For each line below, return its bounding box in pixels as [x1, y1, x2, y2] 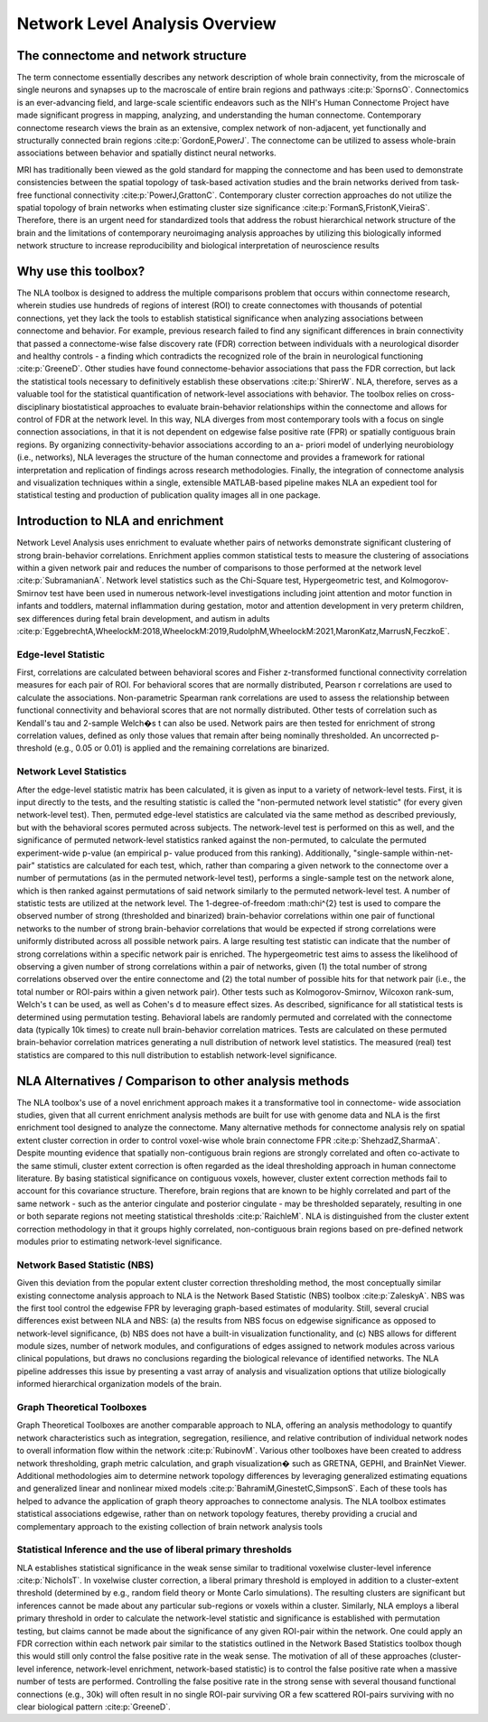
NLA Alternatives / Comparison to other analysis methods [16, 1073, 350, 1089]
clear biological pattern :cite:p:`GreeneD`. [16, 1701, 171, 1712]
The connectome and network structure [16, 48, 248, 63]
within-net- [411, 847, 454, 858]
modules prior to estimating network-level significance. [16, 1236, 222, 1247]
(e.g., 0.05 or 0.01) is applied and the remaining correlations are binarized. [54, 743, 330, 753]
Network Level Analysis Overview [16, 14, 277, 33]
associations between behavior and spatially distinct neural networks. [16, 147, 277, 158]
